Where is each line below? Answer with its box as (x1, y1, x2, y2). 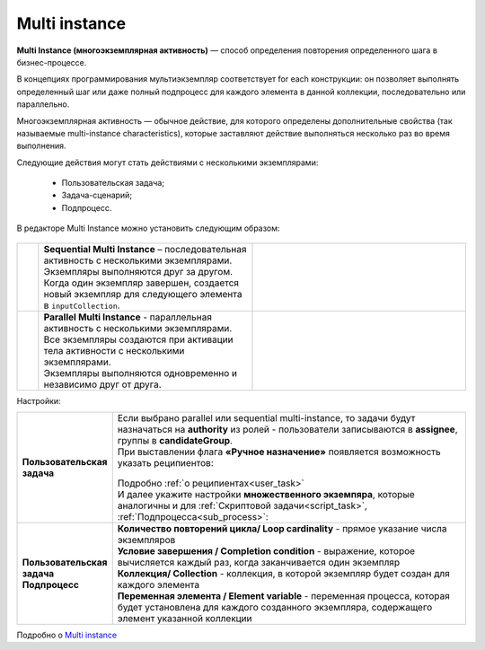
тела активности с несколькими (43, 344, 185, 356)
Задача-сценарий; (61, 189, 133, 201)
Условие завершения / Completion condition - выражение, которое (117, 545, 416, 558)
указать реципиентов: (117, 457, 215, 470)
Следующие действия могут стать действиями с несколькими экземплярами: (16, 157, 319, 168)
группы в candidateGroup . (117, 435, 234, 447)
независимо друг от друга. (43, 378, 162, 391)
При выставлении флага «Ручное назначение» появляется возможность (117, 445, 441, 458)
